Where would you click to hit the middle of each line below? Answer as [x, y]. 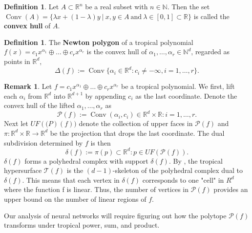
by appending [105, 95]
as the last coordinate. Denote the [186, 95]
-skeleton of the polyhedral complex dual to [178, 170]
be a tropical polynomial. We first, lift [178, 86]
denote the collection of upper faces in [136, 123]
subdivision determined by [43, 142]
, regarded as [210, 52]
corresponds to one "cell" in [183, 180]
